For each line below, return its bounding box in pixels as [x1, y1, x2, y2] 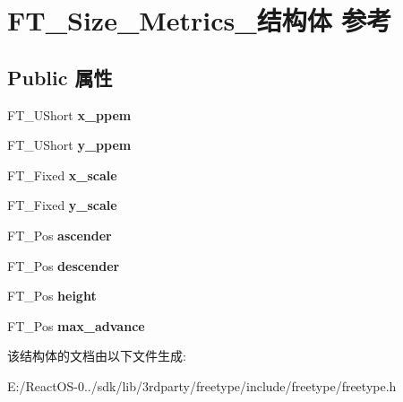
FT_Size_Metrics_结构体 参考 [7, 2, 392, 39]
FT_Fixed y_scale [7, 196, 117, 214]
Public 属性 [7, 63, 113, 91]
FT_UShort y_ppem [7, 135, 132, 154]
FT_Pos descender [7, 256, 120, 275]
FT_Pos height [7, 286, 97, 305]
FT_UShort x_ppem [7, 105, 132, 124]
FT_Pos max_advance [7, 316, 145, 335]
